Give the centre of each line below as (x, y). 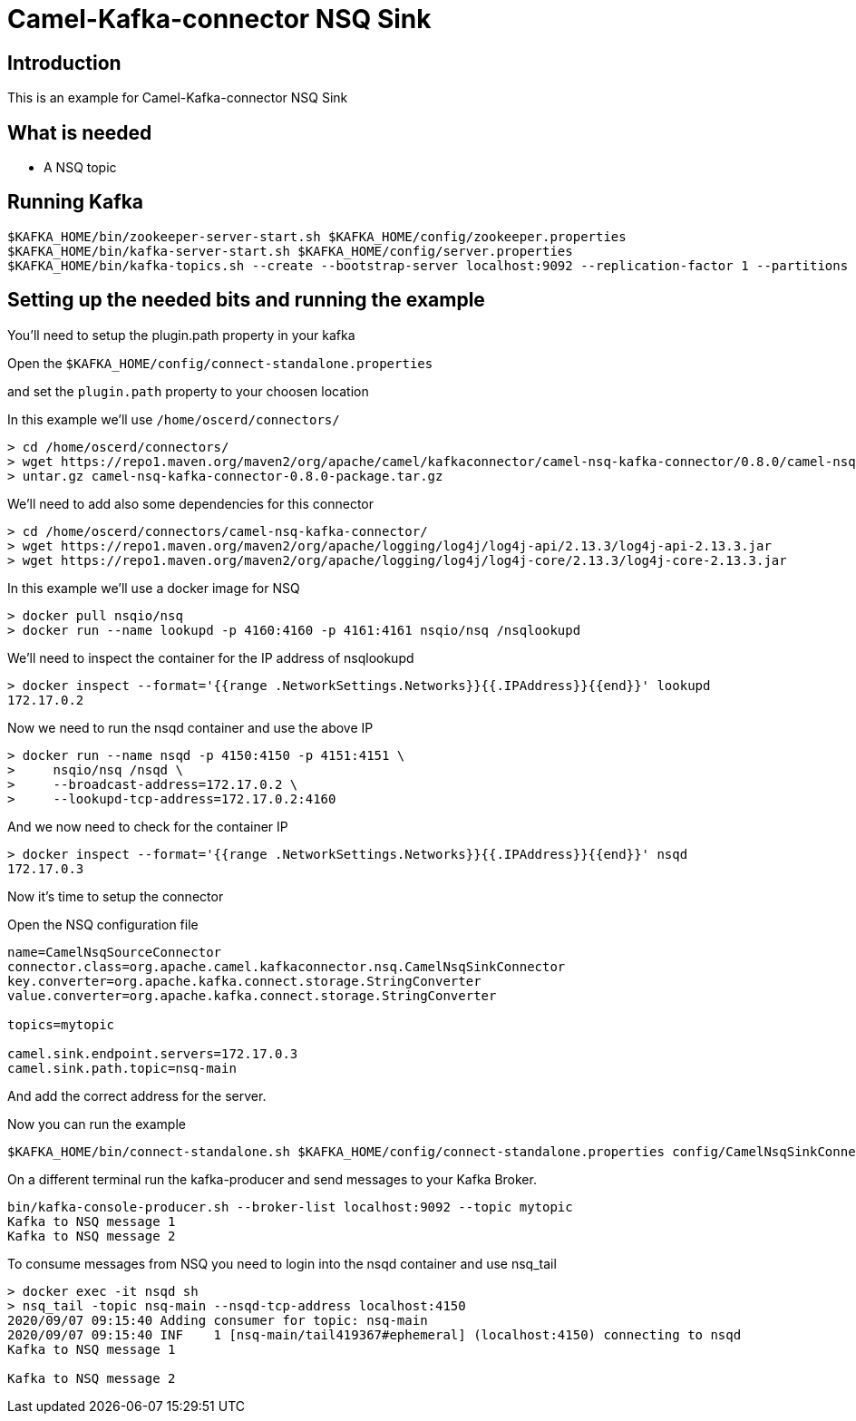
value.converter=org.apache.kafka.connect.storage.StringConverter (252, 995)
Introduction (64, 63)
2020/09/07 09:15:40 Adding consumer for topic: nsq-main (218, 1320)
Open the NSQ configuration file (103, 924)
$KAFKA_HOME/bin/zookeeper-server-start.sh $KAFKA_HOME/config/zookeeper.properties (317, 236)
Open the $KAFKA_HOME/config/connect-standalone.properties (220, 363)
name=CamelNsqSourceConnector (115, 952)
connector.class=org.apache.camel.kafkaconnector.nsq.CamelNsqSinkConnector (287, 966)
